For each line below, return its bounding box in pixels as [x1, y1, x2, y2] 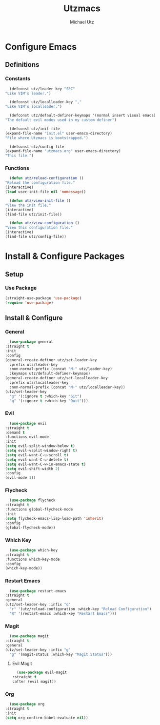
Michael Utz [70, 19, 94, 25]
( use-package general [9, 339, 54, 344]
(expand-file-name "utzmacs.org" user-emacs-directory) [5, 149, 121, 154]
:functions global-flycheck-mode [5, 507, 73, 512]
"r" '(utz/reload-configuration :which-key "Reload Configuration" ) [9, 607, 152, 612]
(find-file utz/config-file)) [5, 235, 67, 239]
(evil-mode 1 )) [5, 475, 36, 480]
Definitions [5, 60, 40, 69]
